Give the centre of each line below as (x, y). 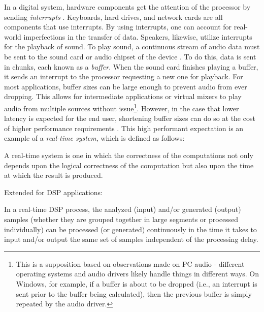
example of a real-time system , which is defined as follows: (94, 138)
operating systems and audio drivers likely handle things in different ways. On (137, 274)
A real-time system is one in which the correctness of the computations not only (129, 155)
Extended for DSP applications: (54, 192)
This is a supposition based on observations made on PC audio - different (130, 263)
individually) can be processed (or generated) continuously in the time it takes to (130, 229)
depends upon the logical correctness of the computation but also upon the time (129, 165)
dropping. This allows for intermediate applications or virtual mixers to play (123, 96)
